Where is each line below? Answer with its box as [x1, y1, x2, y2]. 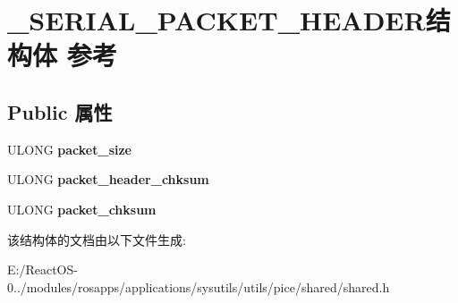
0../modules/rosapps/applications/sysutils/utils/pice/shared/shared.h [7, 277, 390, 296]
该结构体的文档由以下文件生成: [7, 230, 186, 248]
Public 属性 [7, 97, 113, 125]
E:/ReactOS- [7, 260, 78, 279]
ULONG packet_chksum [7, 199, 157, 218]
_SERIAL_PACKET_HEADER [7, 2, 426, 38]
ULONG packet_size [7, 139, 131, 158]
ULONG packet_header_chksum [7, 170, 209, 189]
